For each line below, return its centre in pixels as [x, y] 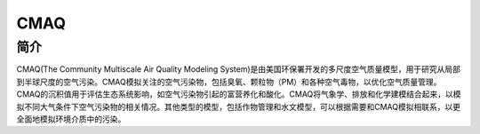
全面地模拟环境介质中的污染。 [71, 119]
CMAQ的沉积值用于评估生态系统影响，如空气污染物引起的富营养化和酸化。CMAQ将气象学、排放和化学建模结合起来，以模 [239, 94]
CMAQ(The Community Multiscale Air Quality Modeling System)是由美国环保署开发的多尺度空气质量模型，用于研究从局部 [239, 69]
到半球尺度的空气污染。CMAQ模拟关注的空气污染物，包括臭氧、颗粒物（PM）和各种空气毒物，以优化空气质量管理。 [229, 82]
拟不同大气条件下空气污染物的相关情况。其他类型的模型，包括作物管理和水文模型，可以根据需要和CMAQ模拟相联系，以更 [239, 106]
